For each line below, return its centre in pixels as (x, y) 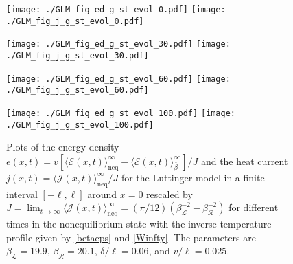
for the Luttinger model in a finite (193, 177)
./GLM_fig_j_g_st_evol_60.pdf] (78, 90)
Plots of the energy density (63, 147)
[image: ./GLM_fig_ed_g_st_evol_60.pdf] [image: (118, 79)
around (102, 194)
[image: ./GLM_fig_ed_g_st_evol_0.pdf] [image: (116, 10)
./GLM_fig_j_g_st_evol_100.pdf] (80, 125)
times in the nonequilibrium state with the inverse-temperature (139, 224)
